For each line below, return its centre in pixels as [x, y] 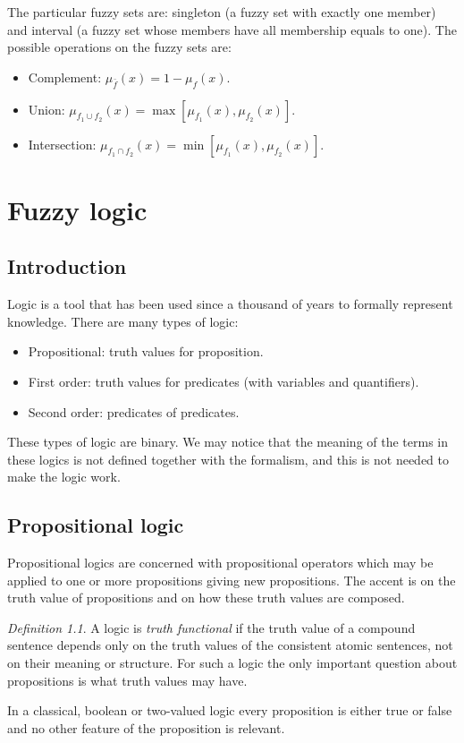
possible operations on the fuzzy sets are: [119, 47]
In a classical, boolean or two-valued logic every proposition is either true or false [230, 710]
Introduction [67, 266]
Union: [46, 109]
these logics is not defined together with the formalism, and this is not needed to [228, 459]
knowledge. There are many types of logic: [123, 321]
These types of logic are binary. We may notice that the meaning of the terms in [228, 442]
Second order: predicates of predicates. [134, 411]
